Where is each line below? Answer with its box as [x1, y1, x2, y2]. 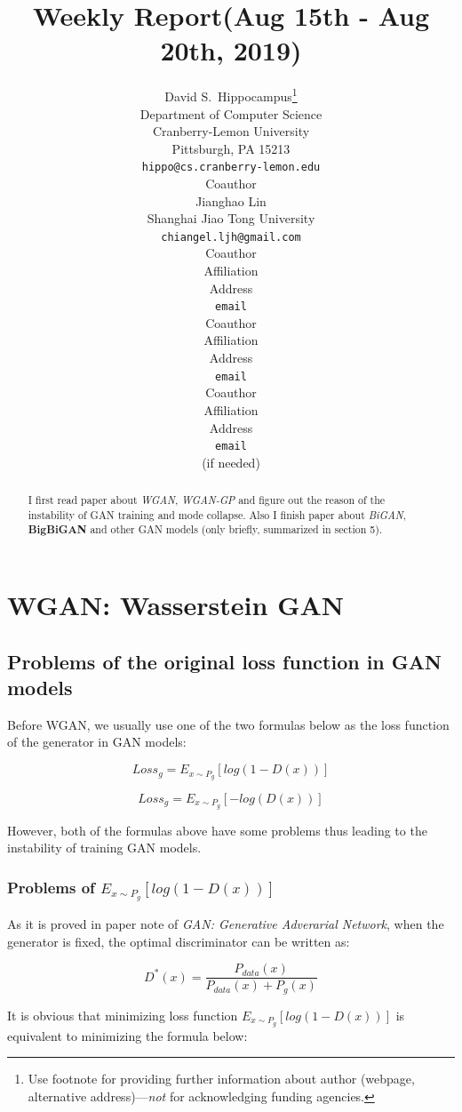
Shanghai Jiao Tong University [147, 209, 315, 228]
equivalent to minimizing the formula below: [7, 1026, 248, 1044]
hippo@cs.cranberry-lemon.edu [141, 161, 321, 174]
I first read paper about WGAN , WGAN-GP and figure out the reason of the [28, 492, 386, 508]
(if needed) [202, 452, 260, 471]
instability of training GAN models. [7, 838, 202, 857]
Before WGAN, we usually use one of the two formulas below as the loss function [7, 715, 450, 733]
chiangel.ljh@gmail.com [161, 230, 301, 244]
